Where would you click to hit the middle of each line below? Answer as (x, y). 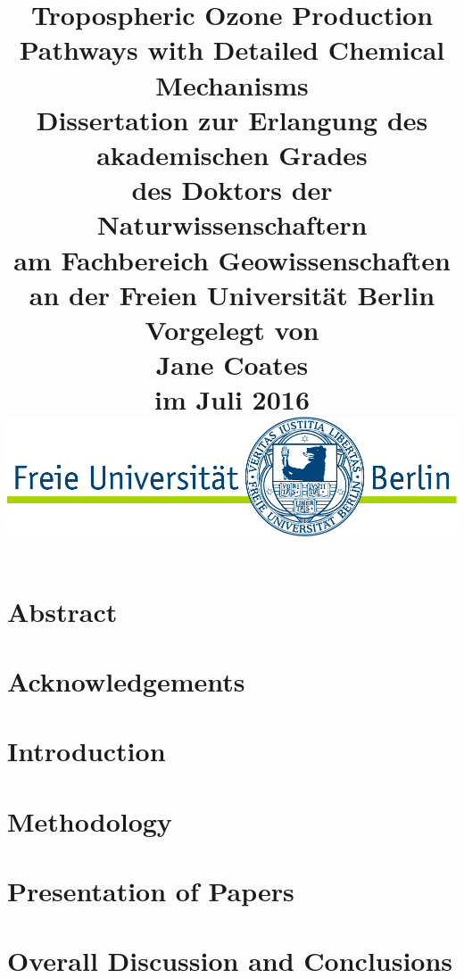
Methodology (90, 821)
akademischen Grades (232, 154)
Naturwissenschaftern (232, 224)
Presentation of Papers (151, 891)
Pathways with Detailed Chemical (232, 50)
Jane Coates (232, 365)
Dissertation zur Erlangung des (232, 119)
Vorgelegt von (232, 329)
